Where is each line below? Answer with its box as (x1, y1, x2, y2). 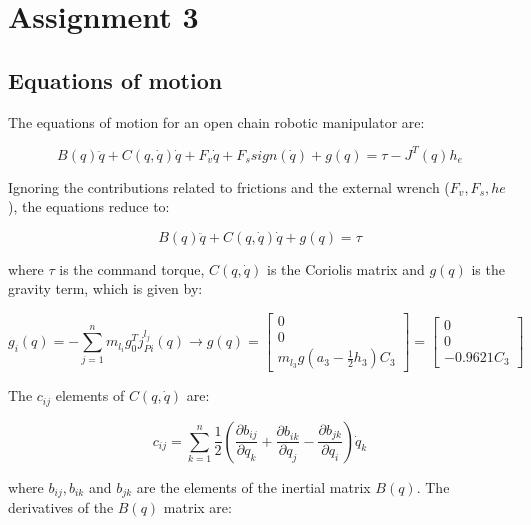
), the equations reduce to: (8, 196, 170, 217)
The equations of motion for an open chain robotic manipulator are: (8, 111, 425, 132)
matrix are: (163, 497, 232, 518)
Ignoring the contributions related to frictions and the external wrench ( (8, 176, 450, 197)
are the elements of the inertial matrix (136, 476, 371, 497)
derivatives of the (8, 497, 114, 518)
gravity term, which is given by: (8, 278, 203, 299)
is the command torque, (59, 258, 205, 279)
